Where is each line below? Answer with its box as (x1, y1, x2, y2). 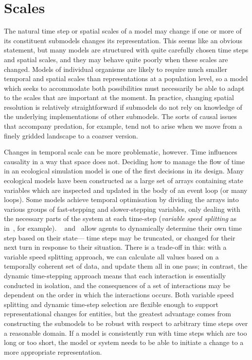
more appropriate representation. (4, 346, 102, 357)
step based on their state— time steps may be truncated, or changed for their (4, 232, 235, 242)
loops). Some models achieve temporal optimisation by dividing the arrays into (4, 194, 239, 205)
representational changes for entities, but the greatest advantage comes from (4, 309, 231, 319)
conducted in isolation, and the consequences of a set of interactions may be (4, 280, 231, 290)
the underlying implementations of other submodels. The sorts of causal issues (4, 111, 237, 121)
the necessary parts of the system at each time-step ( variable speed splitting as (4, 213, 237, 223)
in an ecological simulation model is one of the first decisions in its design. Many (4, 166, 244, 176)
